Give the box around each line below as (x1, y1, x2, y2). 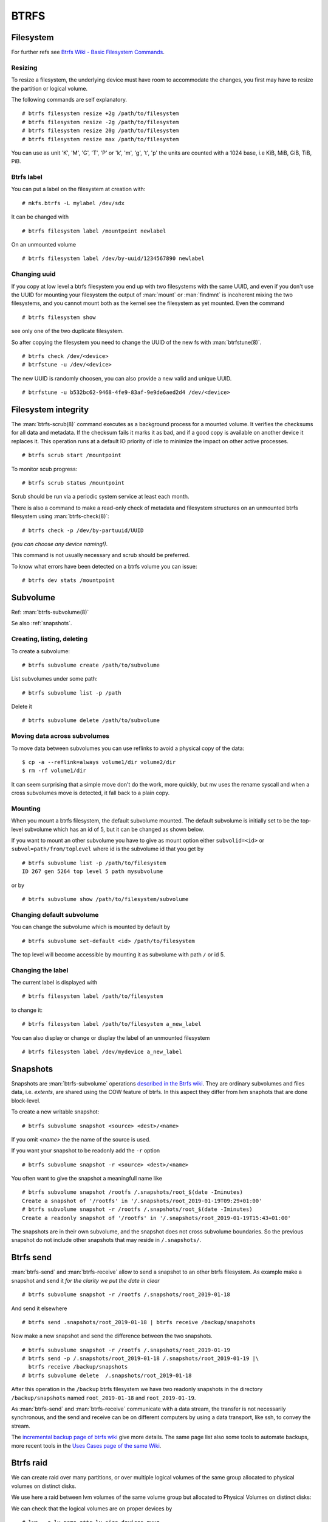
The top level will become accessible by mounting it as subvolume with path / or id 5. (11, 950, 225, 958)
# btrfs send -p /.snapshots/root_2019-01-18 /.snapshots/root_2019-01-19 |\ (22, 1355, 259, 1362)
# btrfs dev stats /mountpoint (22, 577, 115, 584)
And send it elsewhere (11, 1305, 67, 1312)
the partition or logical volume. (11, 85, 88, 92)
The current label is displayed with (11, 979, 98, 986)
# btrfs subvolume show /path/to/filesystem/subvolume (22, 896, 189, 903)
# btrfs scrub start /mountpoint (22, 452, 121, 459)
